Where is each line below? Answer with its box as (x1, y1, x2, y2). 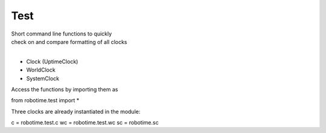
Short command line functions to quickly (11, 30, 112, 37)
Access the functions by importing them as (11, 85, 118, 93)
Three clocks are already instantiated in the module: (11, 108, 141, 115)
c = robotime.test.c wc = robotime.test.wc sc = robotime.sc (11, 119, 159, 126)
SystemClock (26, 75, 60, 82)
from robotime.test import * (11, 97, 80, 104)
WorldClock (26, 66, 56, 73)
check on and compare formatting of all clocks (11, 38, 127, 45)
